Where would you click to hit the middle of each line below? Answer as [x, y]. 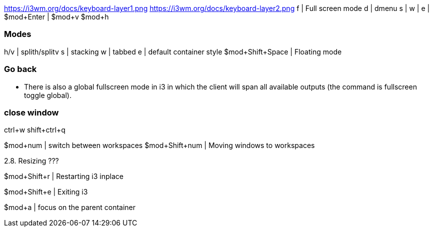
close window [31, 112]
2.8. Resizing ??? [31, 161]
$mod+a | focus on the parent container [70, 207]
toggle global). [48, 95]
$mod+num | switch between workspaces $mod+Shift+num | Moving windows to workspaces [159, 145]
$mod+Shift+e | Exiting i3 [46, 192]
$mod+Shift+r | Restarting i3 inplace [64, 176]
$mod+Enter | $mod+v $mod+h [56, 17]
